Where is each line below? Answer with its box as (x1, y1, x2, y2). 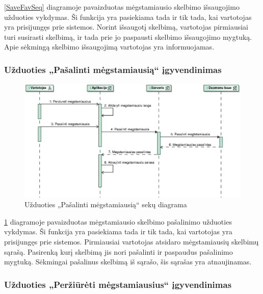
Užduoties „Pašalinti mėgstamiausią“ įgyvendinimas (4, 63, 222, 76)
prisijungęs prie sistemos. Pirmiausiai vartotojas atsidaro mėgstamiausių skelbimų (4, 236, 259, 247)
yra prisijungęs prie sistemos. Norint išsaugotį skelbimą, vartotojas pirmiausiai (4, 21, 248, 32)
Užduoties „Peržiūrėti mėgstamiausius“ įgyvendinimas (4, 278, 232, 290)
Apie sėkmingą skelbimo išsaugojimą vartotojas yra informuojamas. (4, 41, 215, 52)
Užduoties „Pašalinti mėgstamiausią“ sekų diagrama (24, 199, 187, 210)
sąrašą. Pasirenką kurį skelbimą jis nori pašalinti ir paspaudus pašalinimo (4, 246, 233, 257)
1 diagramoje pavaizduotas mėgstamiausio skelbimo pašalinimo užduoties (4, 216, 232, 227)
